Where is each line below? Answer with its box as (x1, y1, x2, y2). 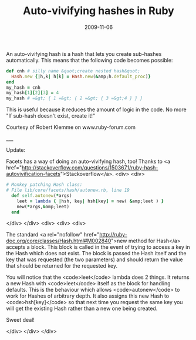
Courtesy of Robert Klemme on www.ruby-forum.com (6, 124, 136, 131)
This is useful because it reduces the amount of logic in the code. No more (6, 106, 187, 113)
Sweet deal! (6, 316, 35, 324)
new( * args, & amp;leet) (16, 204, 69, 209)
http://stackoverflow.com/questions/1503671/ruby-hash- (21, 164, 158, 171)
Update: (6, 146, 26, 154)
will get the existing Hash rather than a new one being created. (6, 305, 158, 312)
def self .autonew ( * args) (11, 192, 72, 198)
